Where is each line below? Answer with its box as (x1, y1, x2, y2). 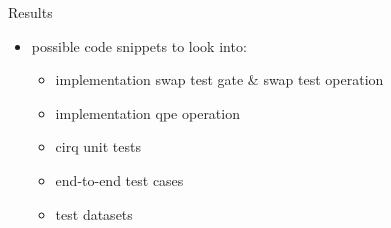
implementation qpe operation (55, 102, 240, 123)
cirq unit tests (55, 136, 141, 157)
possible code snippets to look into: (31, 35, 247, 56)
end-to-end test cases (55, 169, 184, 190)
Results (8, 2, 53, 22)
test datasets (55, 203, 133, 224)
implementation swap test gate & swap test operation (55, 69, 384, 90)
